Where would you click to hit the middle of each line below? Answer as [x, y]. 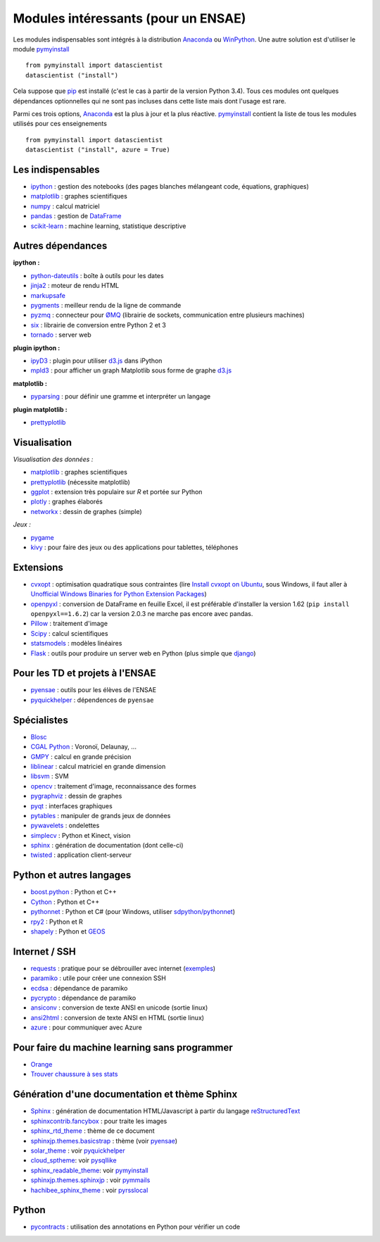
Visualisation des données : [53, 459]
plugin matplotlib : [40, 409]
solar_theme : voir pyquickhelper [78, 1150]
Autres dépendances [60, 246]
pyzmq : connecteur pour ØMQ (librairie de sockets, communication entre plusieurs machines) [168, 315]
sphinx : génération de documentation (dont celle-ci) [107, 846]
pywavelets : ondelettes [65, 826]
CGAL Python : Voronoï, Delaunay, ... [84, 747]
